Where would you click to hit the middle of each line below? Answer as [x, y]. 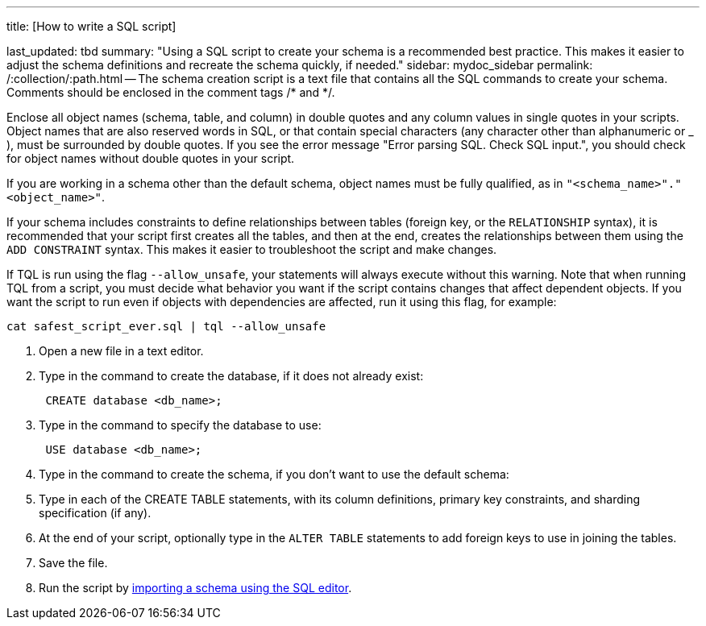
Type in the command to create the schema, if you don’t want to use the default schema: [274, 474]
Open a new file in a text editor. [121, 351]
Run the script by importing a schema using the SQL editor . [195, 588]
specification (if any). [95, 513]
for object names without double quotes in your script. [151, 158]
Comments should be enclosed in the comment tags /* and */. [171, 92]
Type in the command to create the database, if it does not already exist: [231, 376]
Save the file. [73, 563]
